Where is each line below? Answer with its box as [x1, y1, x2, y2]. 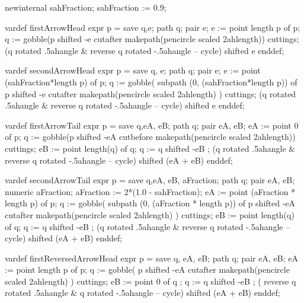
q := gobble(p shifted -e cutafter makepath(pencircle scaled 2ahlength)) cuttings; [5, 33, 299, 45]
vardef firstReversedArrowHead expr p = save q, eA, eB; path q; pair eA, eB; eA [5, 251, 298, 264]
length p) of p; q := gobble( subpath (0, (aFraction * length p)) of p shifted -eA [5, 197, 296, 209]
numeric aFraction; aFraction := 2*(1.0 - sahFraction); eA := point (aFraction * [5, 185, 296, 197]
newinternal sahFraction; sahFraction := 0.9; [5, 1, 167, 13]
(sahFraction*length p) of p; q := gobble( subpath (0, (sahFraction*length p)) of [5, 75, 297, 88]
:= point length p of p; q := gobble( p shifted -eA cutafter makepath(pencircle [5, 263, 290, 276]
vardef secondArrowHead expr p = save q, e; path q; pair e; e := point [5, 64, 261, 76]
